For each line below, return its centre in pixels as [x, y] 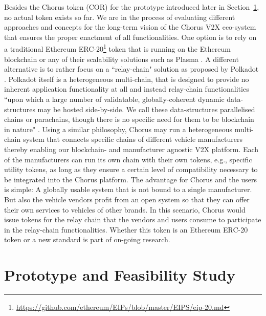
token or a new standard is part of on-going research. [87, 239]
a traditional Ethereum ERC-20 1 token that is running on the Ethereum [117, 48]
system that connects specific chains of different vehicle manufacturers [133, 139]
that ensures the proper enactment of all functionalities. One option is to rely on [130, 37]
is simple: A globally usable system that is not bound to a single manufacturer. [128, 189]
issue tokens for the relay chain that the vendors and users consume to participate [133, 219]
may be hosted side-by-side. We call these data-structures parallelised [146, 109]
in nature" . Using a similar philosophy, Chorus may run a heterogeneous [118, 129]
